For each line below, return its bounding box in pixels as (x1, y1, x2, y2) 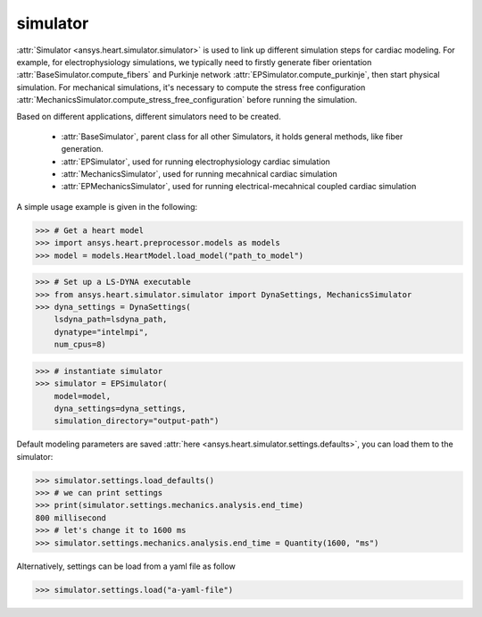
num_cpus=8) (54, 339, 107, 350)
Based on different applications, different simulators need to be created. (16, 111, 281, 121)
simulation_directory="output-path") (54, 416, 220, 426)
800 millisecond (35, 513, 107, 522)
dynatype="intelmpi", (54, 327, 149, 337)
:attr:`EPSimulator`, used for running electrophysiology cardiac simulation (61, 156, 330, 167)
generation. (61, 144, 104, 154)
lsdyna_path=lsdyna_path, (54, 314, 168, 325)
